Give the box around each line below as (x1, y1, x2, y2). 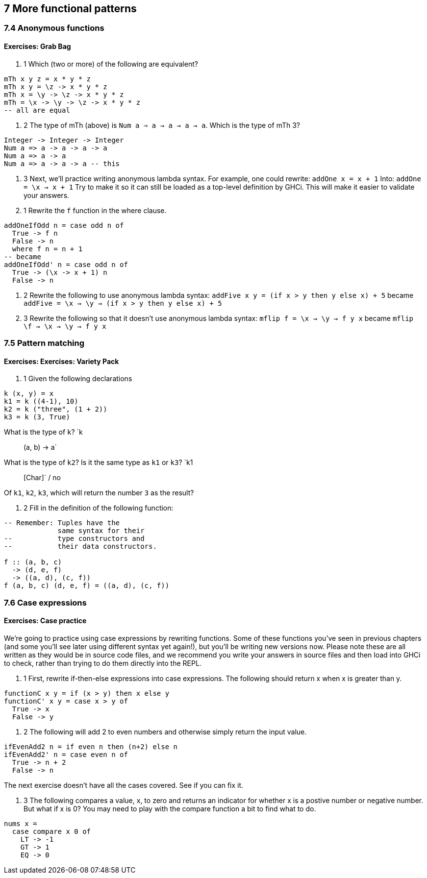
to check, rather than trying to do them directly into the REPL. (4, 658, 201, 667)
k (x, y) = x (4, 390, 54, 398)
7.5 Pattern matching (4, 338, 85, 348)
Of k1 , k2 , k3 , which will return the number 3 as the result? (4, 488, 194, 497)
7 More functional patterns (4, 2, 137, 15)
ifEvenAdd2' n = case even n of (4, 750, 128, 758)
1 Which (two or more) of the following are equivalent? (24, 59, 198, 68)
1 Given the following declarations (24, 374, 132, 383)
